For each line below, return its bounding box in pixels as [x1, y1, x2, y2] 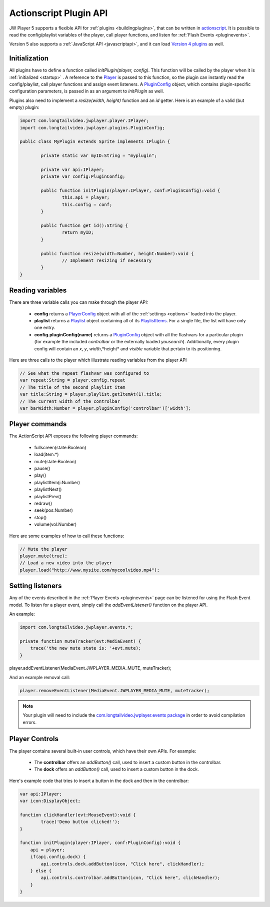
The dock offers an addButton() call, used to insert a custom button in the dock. [34, 766, 199, 772]
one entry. [34, 325, 55, 331]
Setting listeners [9, 582, 62, 590]
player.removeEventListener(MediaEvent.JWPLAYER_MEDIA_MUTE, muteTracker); [19, 688, 210, 693]
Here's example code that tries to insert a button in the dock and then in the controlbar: [9, 778, 189, 784]
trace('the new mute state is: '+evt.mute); [30, 645, 141, 651]
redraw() [34, 500, 52, 506]
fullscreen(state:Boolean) [34, 444, 86, 450]
